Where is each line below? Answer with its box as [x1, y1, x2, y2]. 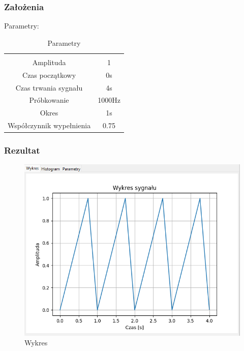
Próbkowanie [29, 95, 69, 105]
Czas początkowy [22, 69, 76, 80]
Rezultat [4, 144, 40, 157]
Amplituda [32, 56, 66, 67]
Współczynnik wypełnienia [8, 120, 91, 131]
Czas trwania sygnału [15, 82, 83, 93]
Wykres [24, 337, 48, 348]
